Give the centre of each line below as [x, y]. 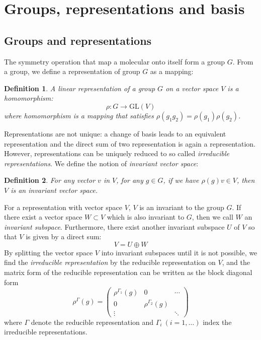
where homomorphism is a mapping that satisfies [79, 115]
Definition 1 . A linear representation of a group [80, 88]
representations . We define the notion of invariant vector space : [101, 163]
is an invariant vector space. [54, 190]
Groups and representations [78, 40]
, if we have [181, 180]
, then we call [212, 217]
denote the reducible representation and [92, 322]
